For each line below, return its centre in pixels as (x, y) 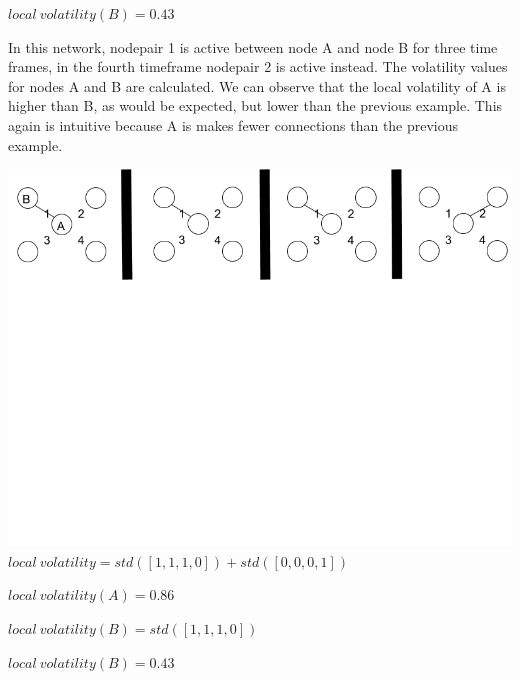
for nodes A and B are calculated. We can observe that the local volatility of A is (257, 85)
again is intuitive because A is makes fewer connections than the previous (233, 124)
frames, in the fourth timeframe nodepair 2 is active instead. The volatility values (258, 66)
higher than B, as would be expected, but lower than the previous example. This (255, 105)
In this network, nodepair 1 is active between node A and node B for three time (253, 46)
